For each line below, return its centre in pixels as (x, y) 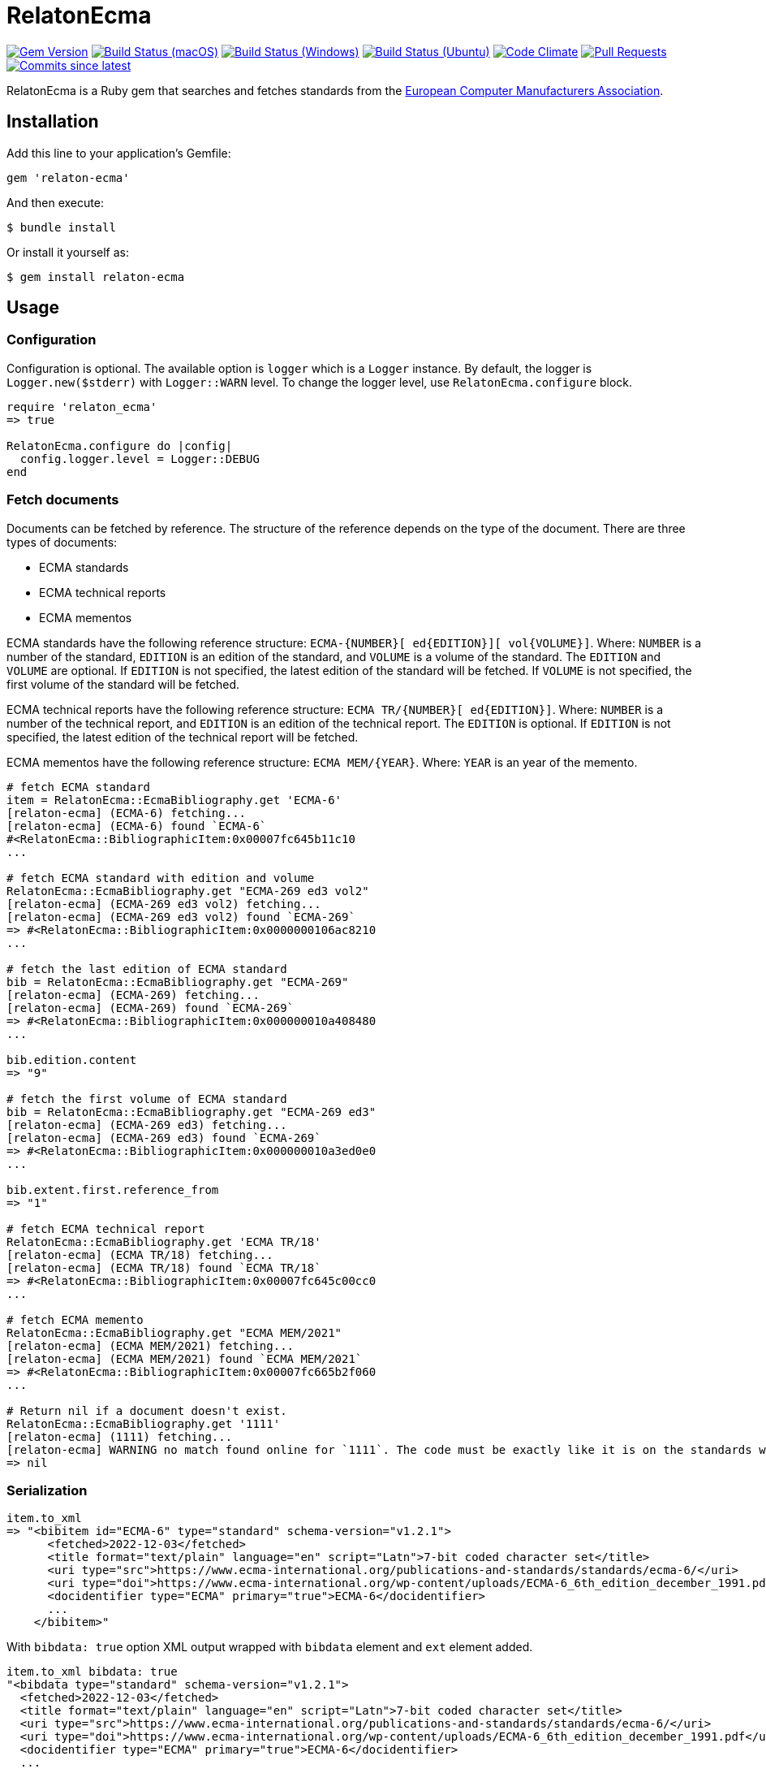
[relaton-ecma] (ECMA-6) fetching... (127, 813)
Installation (53, 122)
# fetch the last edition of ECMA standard (147, 969)
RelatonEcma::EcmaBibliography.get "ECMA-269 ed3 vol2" (188, 891)
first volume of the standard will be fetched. (123, 684)
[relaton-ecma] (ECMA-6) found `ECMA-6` (137, 826)
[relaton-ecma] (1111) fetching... (120, 1436)
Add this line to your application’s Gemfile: (119, 153)
